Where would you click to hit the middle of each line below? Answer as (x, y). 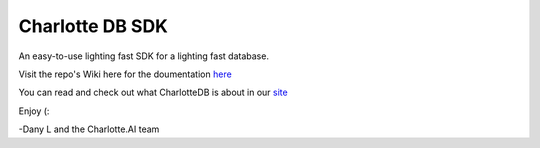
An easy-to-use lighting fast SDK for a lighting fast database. (144, 56)
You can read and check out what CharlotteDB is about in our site (153, 92)
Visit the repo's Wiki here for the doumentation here (125, 74)
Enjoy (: (34, 111)
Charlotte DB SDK (93, 26)
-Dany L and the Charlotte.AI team (89, 129)
